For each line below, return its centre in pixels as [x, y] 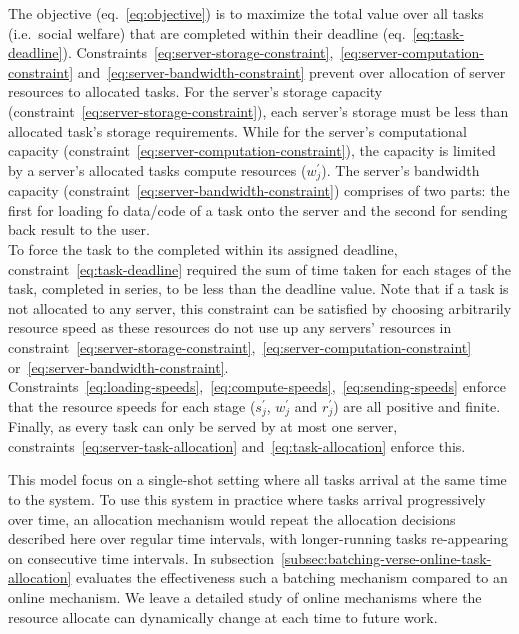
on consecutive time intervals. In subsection [141, 557]
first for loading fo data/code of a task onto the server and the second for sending [258, 209]
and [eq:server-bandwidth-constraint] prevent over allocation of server [291, 71]
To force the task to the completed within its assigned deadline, [203, 248]
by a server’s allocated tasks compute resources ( [157, 169]
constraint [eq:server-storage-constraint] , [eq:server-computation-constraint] [240, 346]
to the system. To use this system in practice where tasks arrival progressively [247, 498]
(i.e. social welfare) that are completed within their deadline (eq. [207, 32]
